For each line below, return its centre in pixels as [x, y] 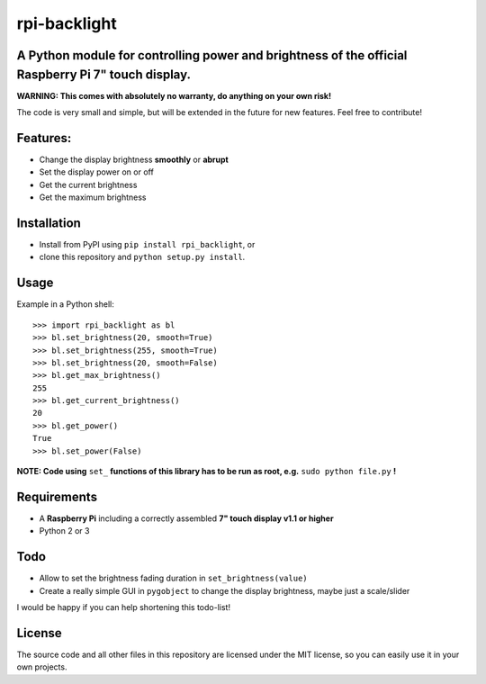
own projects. [42, 667]
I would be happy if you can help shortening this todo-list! [124, 607]
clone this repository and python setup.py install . [142, 257]
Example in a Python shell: [65, 304]
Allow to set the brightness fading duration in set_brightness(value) [173, 578]
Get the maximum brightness [93, 197]
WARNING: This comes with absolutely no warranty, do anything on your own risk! [174, 95]
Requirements [57, 496]
